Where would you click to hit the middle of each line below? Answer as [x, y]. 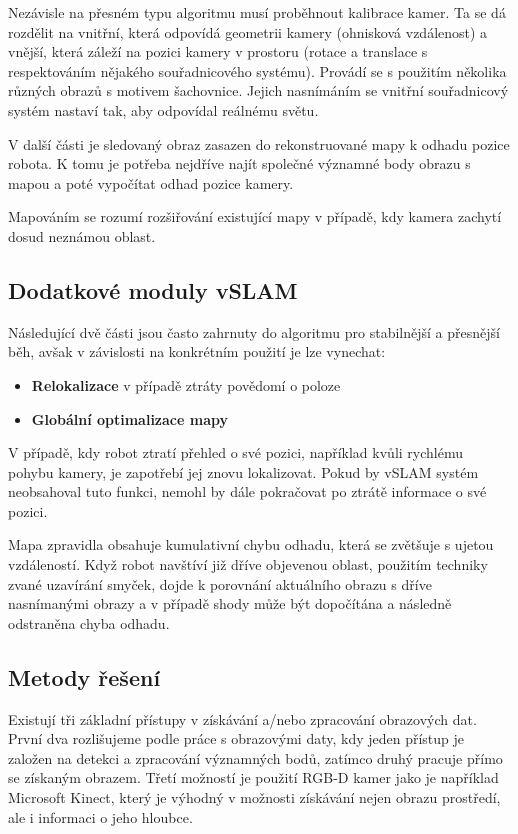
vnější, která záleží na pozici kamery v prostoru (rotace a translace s [218, 51]
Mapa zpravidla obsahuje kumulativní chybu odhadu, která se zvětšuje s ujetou [251, 544]
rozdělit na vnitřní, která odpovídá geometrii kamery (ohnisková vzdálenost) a [248, 31]
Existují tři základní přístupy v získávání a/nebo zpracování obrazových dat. [242, 718]
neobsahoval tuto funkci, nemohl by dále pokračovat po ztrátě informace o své [247, 491]
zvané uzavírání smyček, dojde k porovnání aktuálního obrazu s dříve [220, 583]
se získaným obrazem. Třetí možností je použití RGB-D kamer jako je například [253, 777]
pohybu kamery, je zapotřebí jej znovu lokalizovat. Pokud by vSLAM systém [243, 471]
